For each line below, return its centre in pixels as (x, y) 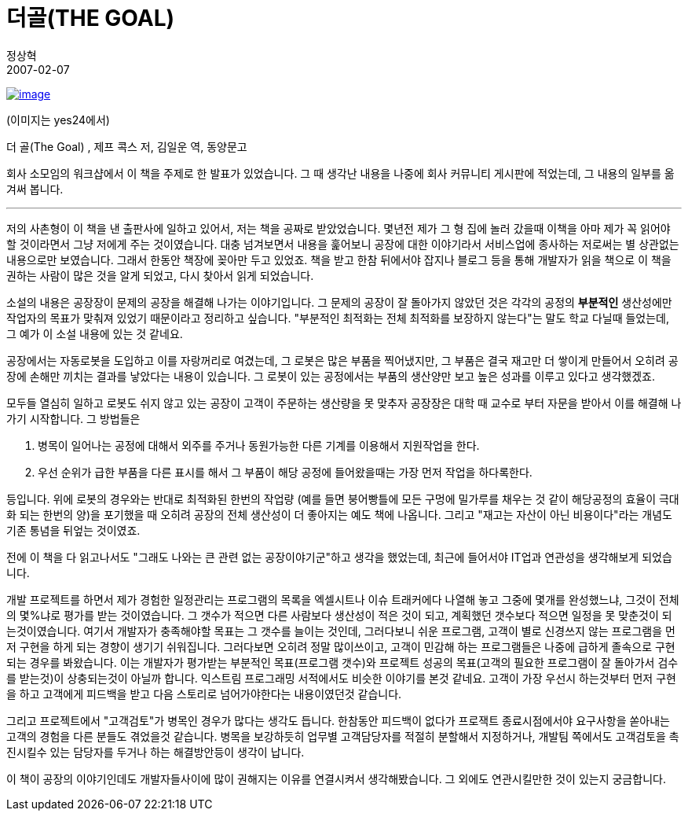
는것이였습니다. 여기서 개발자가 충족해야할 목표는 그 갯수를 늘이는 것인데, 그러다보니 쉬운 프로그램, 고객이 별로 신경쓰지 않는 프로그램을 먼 (341, 631)
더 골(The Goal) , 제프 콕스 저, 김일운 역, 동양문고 (127, 146)
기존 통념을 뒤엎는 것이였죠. (73, 530)
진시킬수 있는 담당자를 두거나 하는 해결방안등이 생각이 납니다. (156, 752)
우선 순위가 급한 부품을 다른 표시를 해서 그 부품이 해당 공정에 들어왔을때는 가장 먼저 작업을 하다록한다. (285, 472)
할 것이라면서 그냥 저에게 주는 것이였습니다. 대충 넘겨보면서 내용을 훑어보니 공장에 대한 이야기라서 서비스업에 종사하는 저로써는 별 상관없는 (343, 244)
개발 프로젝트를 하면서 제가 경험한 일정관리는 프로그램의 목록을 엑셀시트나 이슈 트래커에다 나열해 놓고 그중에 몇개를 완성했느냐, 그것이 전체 (343, 599)
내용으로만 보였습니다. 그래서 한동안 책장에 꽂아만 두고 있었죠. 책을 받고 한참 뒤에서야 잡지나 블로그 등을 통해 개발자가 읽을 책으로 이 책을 (339, 259)
